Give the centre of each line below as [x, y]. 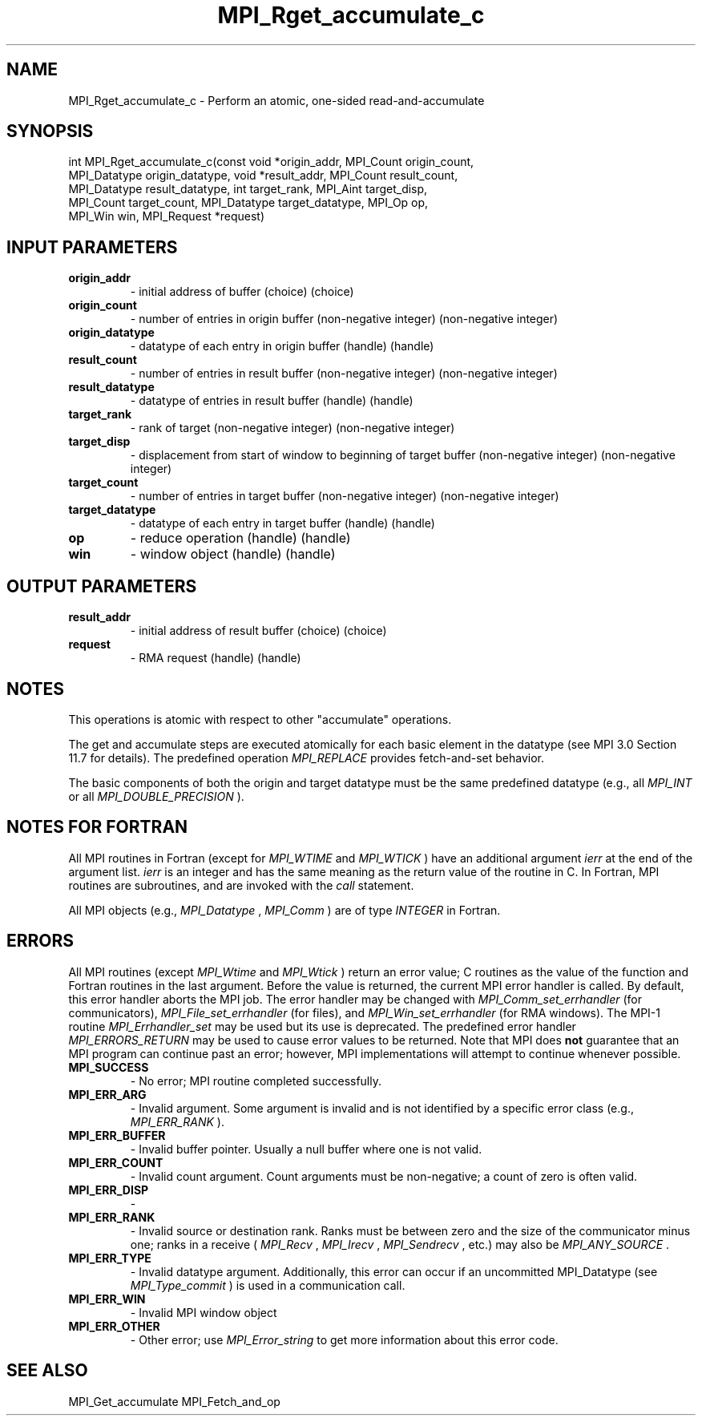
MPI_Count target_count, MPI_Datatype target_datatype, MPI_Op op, [248, 203]
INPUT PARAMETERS [92, 247]
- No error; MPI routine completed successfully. [256, 1081]
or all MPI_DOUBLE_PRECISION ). [156, 796]
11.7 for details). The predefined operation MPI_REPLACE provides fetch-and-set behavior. [306, 757]
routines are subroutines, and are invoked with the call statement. [241, 885]
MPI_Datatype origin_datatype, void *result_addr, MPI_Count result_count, [263, 176]
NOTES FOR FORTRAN [97, 827]
